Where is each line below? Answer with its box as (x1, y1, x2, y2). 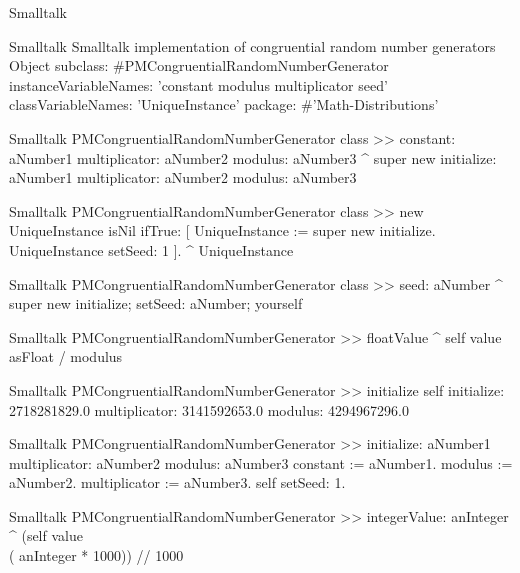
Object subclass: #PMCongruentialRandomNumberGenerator (9, 55, 389, 76)
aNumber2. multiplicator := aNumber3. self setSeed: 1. (9, 472, 346, 493)
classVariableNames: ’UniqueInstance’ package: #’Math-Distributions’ (9, 94, 439, 115)
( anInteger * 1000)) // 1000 (9, 545, 184, 566)
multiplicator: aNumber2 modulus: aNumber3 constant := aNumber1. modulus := (9, 452, 513, 473)
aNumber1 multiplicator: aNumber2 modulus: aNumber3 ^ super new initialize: (9, 147, 497, 168)
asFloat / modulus (9, 346, 123, 367)
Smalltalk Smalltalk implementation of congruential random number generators (9, 35, 496, 56)
